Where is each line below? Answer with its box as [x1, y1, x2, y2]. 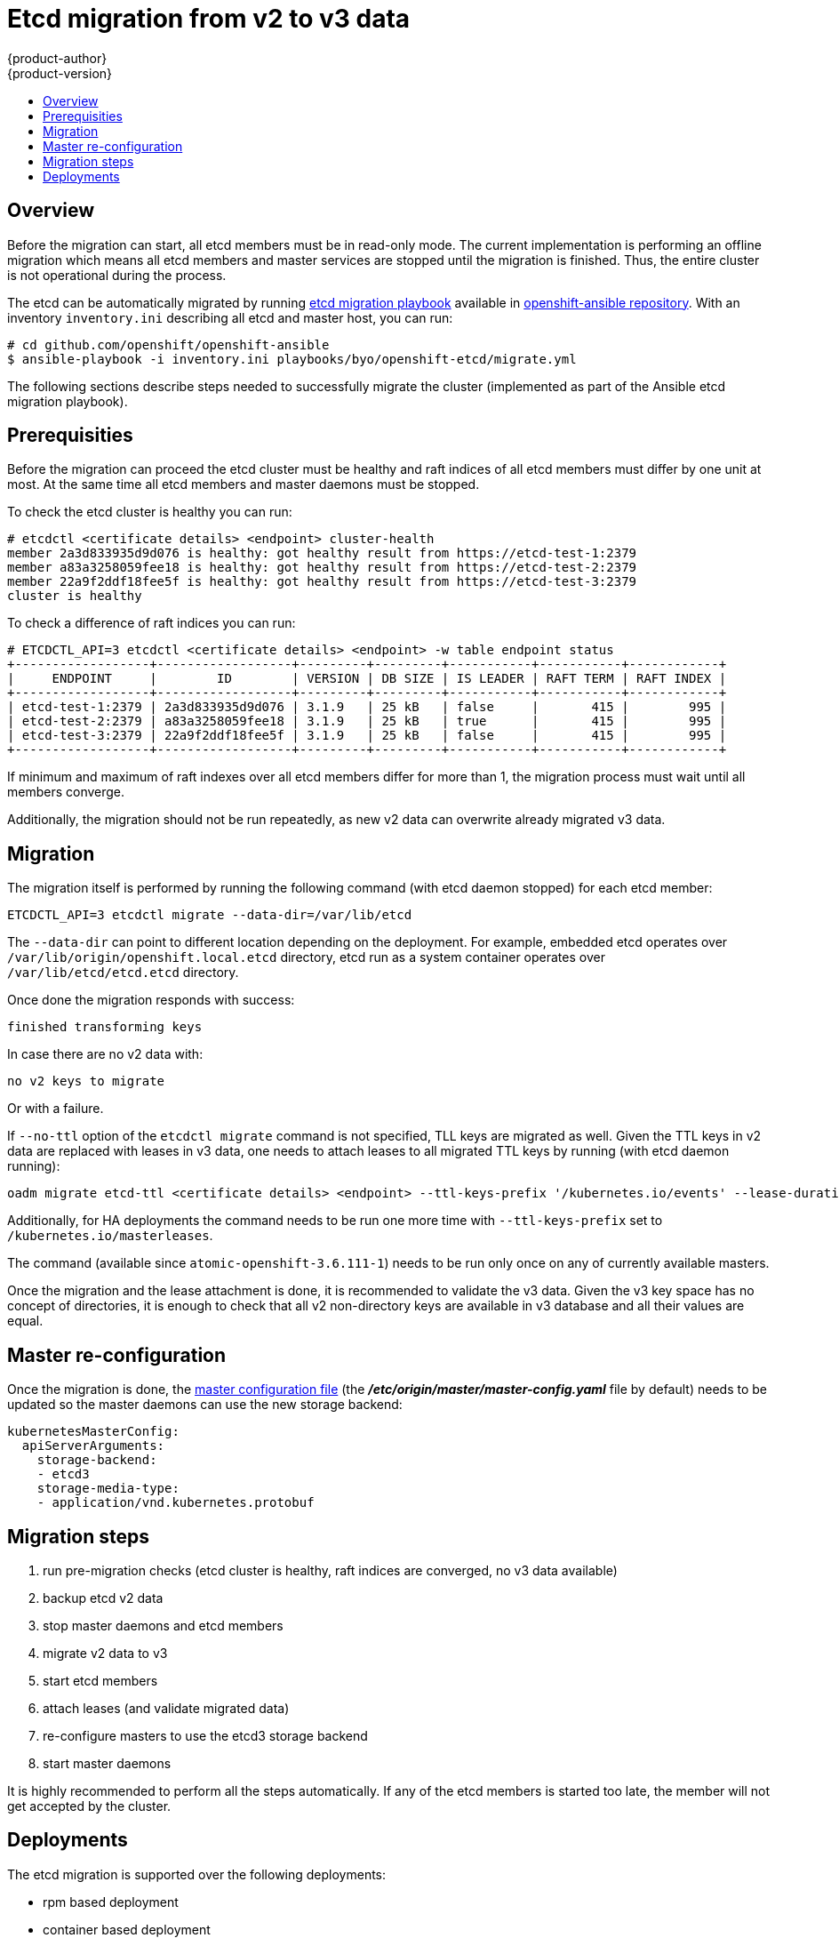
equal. [7, 1313, 44, 1329]
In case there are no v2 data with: [7, 1046, 204, 1062]
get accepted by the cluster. [7, 1798, 172, 1814]
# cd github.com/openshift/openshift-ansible [7, 337, 330, 352]
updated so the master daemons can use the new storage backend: [7, 1397, 403, 1413]
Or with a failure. [7, 1101, 104, 1117]
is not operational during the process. [7, 267, 227, 283]
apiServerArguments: [21, 1438, 165, 1453]
